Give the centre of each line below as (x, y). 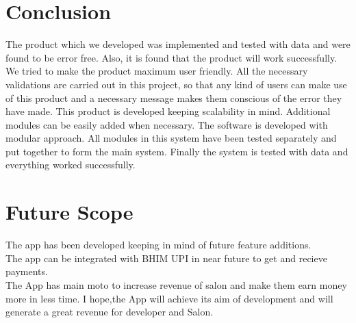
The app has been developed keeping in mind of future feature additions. (158, 245)
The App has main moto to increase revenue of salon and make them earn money (176, 284)
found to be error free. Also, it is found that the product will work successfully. (171, 57)
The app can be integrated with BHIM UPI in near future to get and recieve (166, 258)
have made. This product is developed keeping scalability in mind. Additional (168, 111)
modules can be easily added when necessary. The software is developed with (167, 124)
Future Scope (69, 212)
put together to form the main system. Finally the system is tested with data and (177, 151)
